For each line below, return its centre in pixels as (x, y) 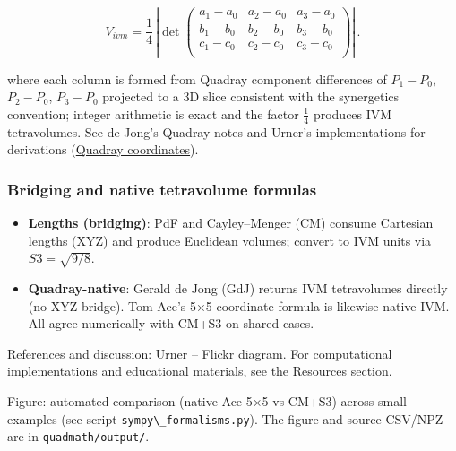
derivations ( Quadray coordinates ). (103, 149)
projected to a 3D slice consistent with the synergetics (251, 96)
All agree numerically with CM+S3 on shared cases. (171, 323)
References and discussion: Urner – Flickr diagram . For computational (200, 353)
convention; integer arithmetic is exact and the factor (153, 113)
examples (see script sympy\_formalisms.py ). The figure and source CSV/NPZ (225, 418)
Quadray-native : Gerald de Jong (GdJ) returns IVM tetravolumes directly (238, 288)
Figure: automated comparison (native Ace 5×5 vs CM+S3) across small (207, 401)
